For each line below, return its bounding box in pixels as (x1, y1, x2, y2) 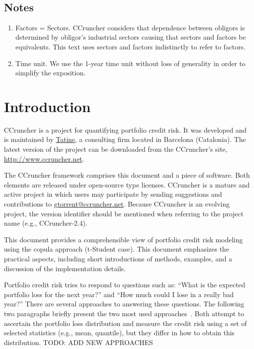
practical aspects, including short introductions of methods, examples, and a (4, 254, 233, 264)
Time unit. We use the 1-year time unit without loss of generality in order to (15, 58, 246, 68)
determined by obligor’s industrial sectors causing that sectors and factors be (15, 32, 246, 42)
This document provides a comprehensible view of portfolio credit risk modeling (4, 234, 243, 244)
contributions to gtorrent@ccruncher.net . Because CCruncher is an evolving (4, 199, 230, 209)
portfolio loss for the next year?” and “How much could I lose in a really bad (4, 289, 234, 299)
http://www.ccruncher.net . (4, 153, 85, 163)
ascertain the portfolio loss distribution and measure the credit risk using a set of (4, 318, 247, 328)
